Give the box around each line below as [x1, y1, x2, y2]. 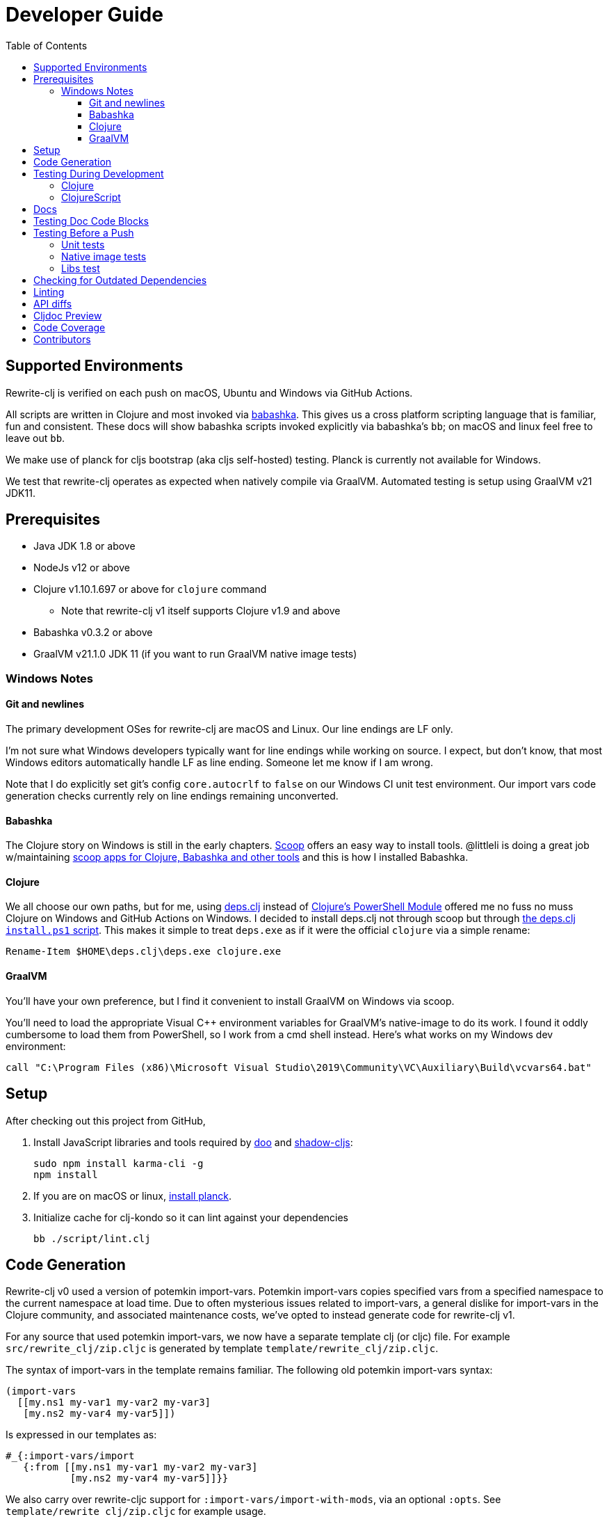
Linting [33, 285, 65, 298]
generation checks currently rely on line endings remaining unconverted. [6, 790, 339, 802]
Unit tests [61, 238, 105, 251]
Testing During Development [33, 167, 164, 180]
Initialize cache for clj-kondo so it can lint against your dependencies [33, 1211, 349, 1223]
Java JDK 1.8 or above [33, 540, 136, 553]
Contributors [33, 333, 91, 345]
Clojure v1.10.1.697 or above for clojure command [33, 583, 267, 596]
